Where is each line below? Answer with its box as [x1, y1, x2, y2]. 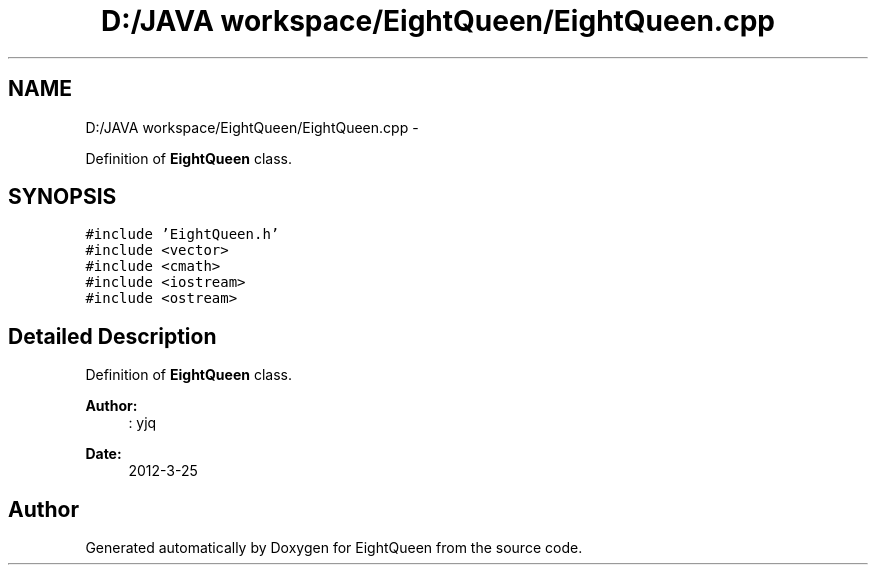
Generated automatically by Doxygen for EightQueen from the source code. [85, 539, 583, 557]
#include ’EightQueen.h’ [85, 226, 280, 243]
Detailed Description [8, 323, 217, 349]
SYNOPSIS [8, 184, 117, 210]
